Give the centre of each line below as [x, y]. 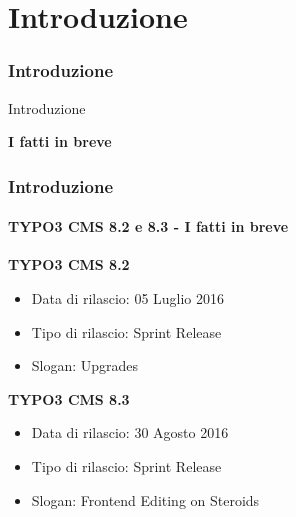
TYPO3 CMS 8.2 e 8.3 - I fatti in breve [148, 226]
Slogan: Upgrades [85, 365]
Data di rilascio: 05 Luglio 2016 [128, 298]
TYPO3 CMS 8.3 [69, 398]
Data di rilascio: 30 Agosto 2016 [130, 432]
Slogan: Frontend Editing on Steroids [145, 499]
